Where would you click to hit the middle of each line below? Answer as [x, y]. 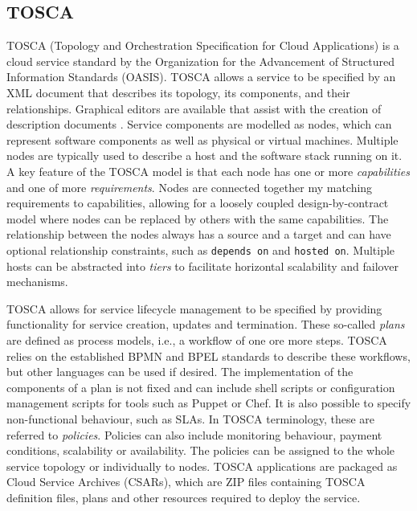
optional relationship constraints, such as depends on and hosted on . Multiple [201, 249]
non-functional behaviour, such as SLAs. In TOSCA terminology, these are [190, 418]
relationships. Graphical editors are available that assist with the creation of [194, 108]
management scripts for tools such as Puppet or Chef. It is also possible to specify [209, 403]
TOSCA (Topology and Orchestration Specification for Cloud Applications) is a [203, 45]
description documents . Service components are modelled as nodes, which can [199, 124]
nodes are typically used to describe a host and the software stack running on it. [204, 155]
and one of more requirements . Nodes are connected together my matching [190, 187]
